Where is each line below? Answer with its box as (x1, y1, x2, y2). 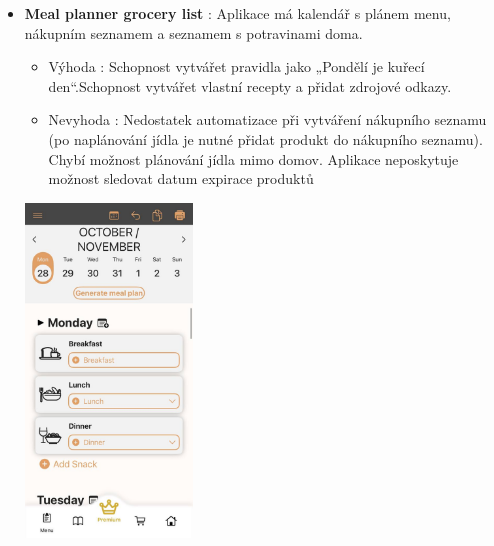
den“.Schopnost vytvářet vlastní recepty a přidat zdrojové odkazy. (48, 75, 452, 96)
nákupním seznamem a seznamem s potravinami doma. (24, 22, 363, 43)
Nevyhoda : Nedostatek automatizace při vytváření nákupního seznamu (48, 109, 487, 130)
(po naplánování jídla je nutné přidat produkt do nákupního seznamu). (48, 128, 483, 149)
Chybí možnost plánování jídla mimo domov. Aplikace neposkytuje (48, 148, 459, 169)
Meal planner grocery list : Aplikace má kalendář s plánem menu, (24, 3, 451, 23)
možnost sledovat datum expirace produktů (48, 168, 314, 189)
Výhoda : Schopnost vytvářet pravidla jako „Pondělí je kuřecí (48, 56, 425, 77)
